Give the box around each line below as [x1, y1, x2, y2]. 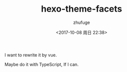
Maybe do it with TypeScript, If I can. [4, 61, 79, 67]
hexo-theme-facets [41, 3, 123, 15]
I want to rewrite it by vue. [4, 52, 57, 58]
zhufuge [73, 19, 90, 25]
